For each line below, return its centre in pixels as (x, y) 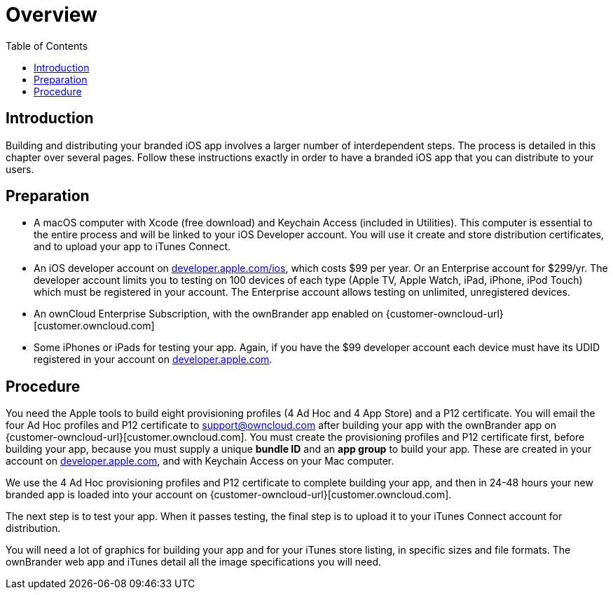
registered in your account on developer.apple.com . (153, 360)
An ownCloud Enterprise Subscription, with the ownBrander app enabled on (208, 314)
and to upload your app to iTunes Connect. (132, 247)
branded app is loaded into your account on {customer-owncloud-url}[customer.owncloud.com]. (229, 495)
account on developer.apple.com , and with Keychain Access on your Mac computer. (200, 461)
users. (20, 169)
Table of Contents (47, 46)
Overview (51, 15)
